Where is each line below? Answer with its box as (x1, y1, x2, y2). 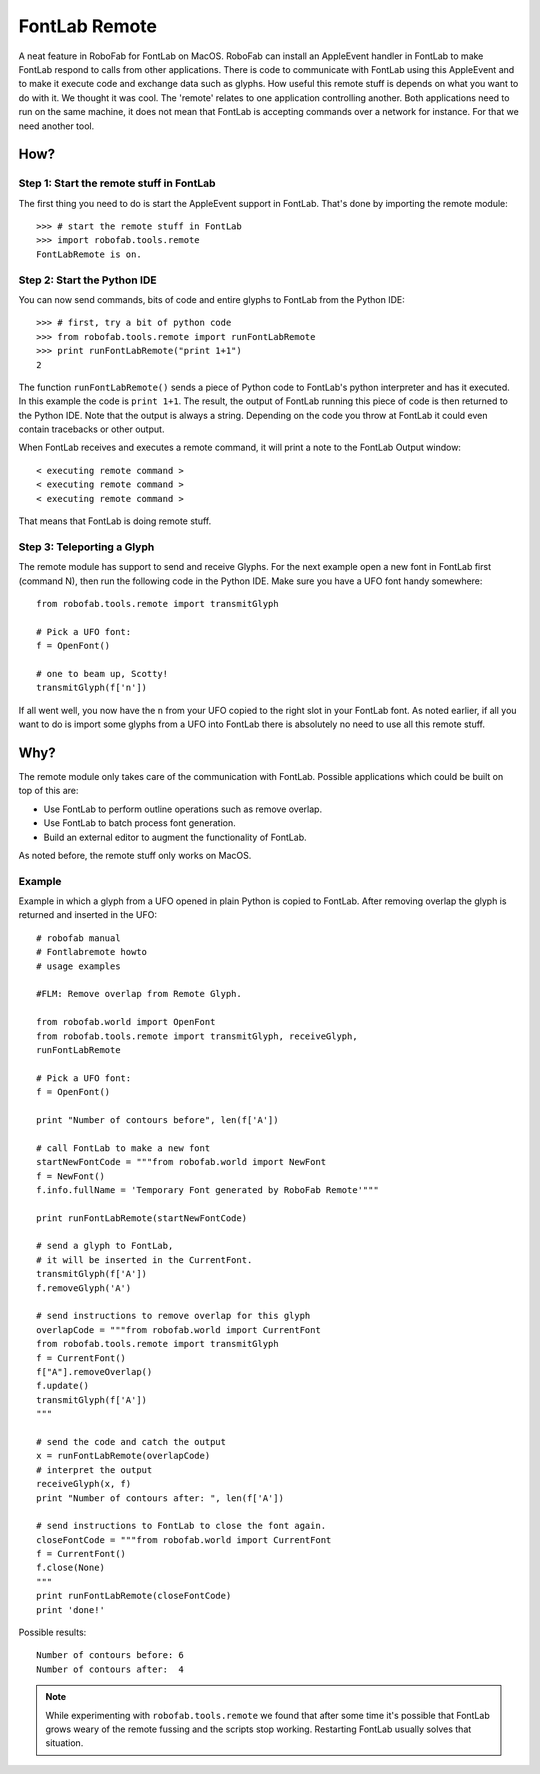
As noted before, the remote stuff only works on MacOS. (18, 849, 252, 861)
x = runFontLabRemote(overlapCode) (36, 1450, 211, 1462)
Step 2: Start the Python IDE (18, 273, 157, 287)
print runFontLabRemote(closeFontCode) (36, 1590, 232, 1602)
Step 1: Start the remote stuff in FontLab (18, 176, 216, 190)
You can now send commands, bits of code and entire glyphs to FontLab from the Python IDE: (18, 293, 405, 305)
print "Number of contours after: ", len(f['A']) (36, 1492, 285, 1504)
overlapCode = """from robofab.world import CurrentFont (36, 1324, 322, 1335)
